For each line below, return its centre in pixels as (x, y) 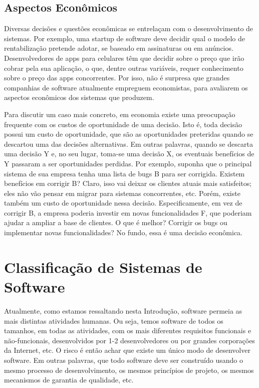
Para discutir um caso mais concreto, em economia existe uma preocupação (120, 114)
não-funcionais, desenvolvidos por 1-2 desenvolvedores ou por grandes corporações (129, 340)
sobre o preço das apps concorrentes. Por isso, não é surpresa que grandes (117, 78)
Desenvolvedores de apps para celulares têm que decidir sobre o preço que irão (124, 58)
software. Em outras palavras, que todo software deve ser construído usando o (123, 360)
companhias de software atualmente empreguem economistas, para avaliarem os (126, 87)
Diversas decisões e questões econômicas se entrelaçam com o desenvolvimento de (129, 28)
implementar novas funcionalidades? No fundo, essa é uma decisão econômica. (123, 232)
